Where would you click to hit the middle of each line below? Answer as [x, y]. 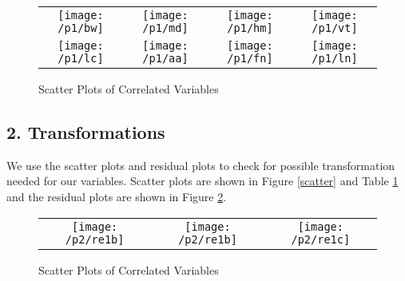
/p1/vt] [335, 28]
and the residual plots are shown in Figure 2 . [117, 196]
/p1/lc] [81, 58]
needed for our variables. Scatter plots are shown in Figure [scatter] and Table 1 [202, 181]
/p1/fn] [250, 58]
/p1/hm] [250, 28]
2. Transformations [86, 131]
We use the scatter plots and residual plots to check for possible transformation [201, 165]
